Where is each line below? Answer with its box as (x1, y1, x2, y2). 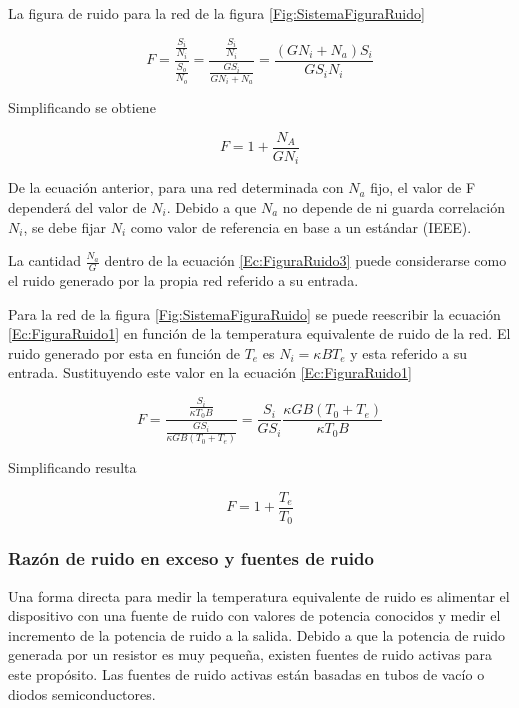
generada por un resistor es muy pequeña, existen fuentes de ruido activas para (8, 644, 493, 665)
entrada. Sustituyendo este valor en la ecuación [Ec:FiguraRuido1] (8, 362, 412, 383)
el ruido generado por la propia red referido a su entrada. (8, 270, 359, 291)
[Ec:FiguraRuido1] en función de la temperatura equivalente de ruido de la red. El (8, 323, 511, 344)
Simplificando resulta (8, 457, 137, 478)
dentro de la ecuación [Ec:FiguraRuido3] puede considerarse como (104, 250, 507, 271)
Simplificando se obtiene (8, 97, 156, 118)
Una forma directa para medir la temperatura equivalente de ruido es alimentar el (8, 585, 510, 606)
